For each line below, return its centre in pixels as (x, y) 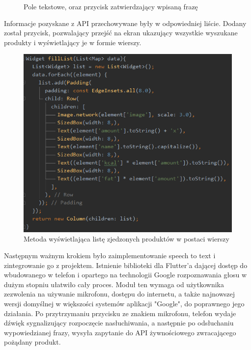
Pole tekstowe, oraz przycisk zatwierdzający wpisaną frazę (111, 6)
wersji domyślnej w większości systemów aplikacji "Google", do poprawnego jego (124, 303)
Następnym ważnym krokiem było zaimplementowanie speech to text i (110, 255)
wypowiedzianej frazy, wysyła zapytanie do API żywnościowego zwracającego (120, 332)
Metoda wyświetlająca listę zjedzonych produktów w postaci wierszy (126, 239)
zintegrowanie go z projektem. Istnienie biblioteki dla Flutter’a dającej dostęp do (126, 265)
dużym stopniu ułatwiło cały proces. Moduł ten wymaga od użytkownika (114, 284)
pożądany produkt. (32, 342)
